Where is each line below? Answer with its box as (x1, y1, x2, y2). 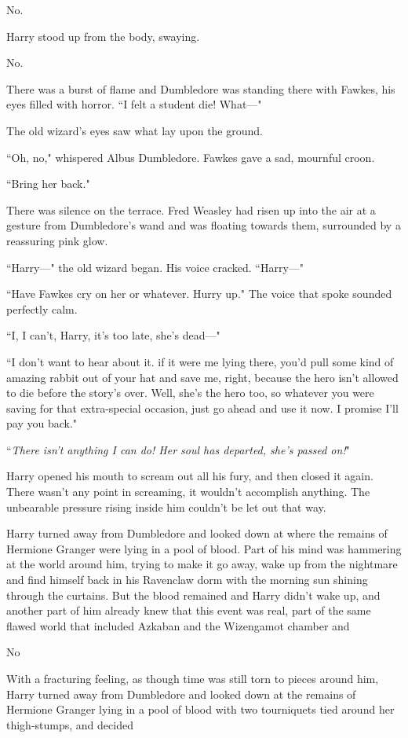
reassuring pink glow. (6, 232, 108, 248)
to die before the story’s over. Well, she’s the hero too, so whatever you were (6, 384, 374, 401)
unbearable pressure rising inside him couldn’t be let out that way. (6, 498, 326, 515)
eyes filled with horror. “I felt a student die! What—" (6, 96, 262, 112)
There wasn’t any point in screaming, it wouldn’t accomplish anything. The (6, 483, 370, 500)
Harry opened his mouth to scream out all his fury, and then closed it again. (6, 468, 373, 484)
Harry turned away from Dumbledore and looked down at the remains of (6, 685, 356, 702)
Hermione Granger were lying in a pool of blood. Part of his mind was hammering (6, 540, 402, 556)
